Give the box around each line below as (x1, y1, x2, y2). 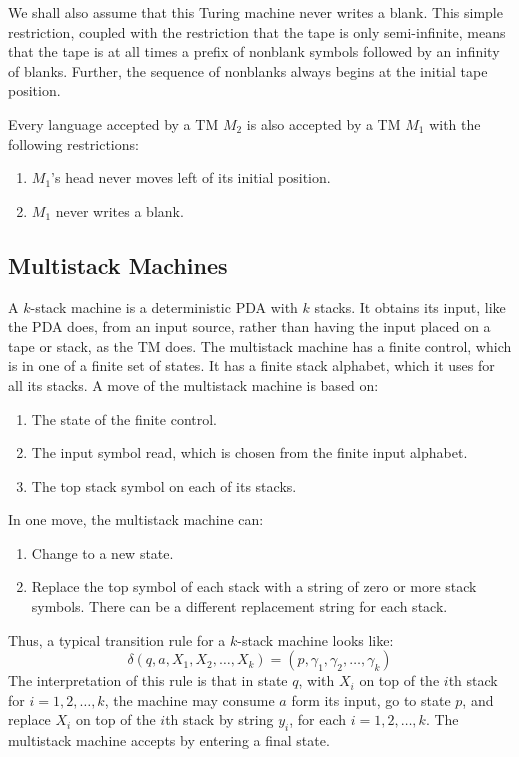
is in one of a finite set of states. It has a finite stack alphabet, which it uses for (8, 355, 495, 376)
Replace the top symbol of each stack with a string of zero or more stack (31, 576, 477, 597)
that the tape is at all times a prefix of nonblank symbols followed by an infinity (8, 41, 500, 62)
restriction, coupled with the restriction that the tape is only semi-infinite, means (8, 21, 506, 42)
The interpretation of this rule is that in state (8, 670, 288, 691)
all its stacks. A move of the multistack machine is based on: (8, 374, 379, 395)
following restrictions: (8, 133, 139, 154)
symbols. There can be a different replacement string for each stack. (31, 596, 448, 617)
